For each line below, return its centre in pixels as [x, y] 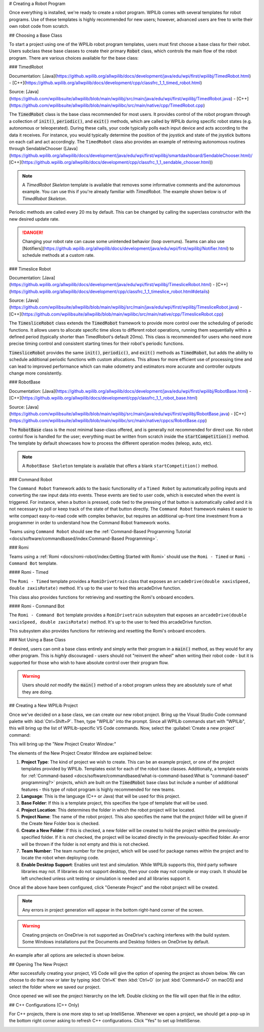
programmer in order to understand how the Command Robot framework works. [90, 523]
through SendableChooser [36, 149]
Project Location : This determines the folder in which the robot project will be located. [108, 810]
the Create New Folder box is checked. [60, 824]
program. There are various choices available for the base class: [74, 58]
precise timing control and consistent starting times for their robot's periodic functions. [97, 344]
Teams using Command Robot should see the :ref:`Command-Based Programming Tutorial [100, 532]
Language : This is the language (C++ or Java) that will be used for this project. [101, 796]
